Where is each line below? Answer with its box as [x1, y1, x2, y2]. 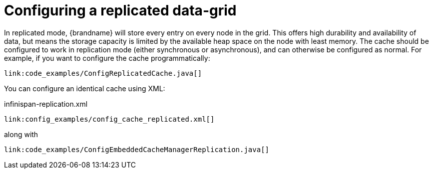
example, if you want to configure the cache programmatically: [4, 53, 210, 62]
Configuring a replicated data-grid [4, 2, 237, 19]
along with [4, 130, 38, 139]
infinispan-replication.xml [4, 99, 88, 108]
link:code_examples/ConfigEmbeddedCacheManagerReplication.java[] [4, 145, 270, 154]
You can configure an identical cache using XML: [4, 84, 165, 93]
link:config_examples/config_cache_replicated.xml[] [4, 115, 215, 123]
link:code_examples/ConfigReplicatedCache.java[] [4, 69, 202, 77]
